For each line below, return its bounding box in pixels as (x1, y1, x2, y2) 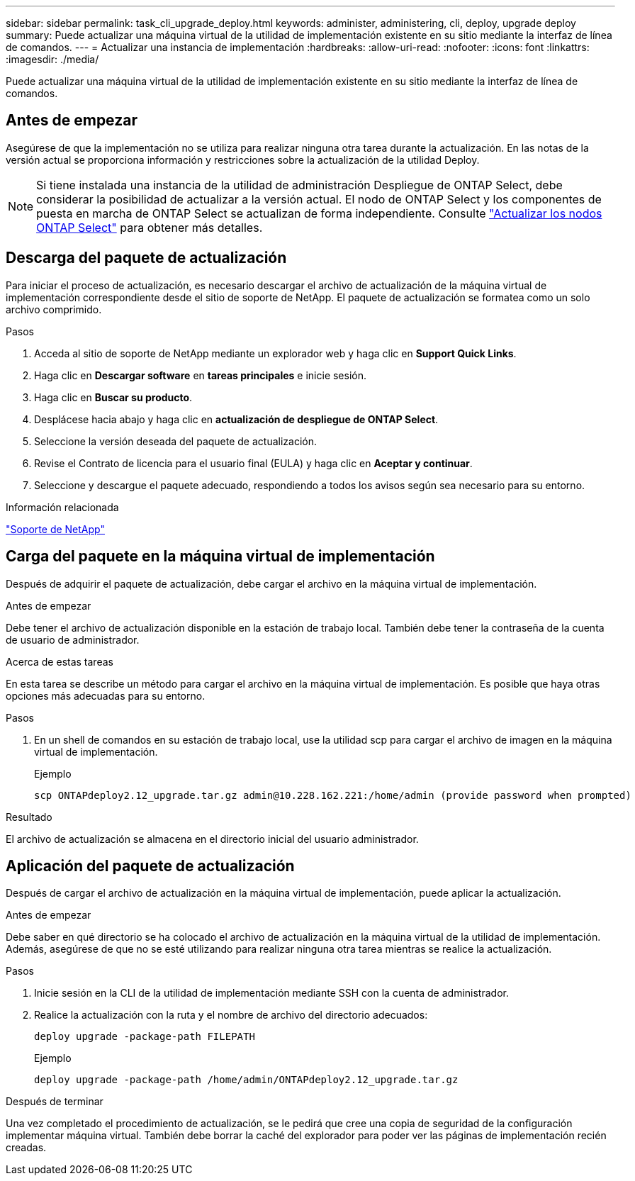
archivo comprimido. (6, 303, 102, 315)
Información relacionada (6, 500, 119, 513)
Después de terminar (6, 1095, 103, 1108)
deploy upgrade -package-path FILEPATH (34, 1031, 255, 1043)
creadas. (6, 1141, 47, 1154)
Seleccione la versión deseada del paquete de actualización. (34, 435, 317, 447)
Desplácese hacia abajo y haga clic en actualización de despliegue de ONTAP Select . (34, 413, 439, 425)
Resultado (6, 810, 52, 823)
